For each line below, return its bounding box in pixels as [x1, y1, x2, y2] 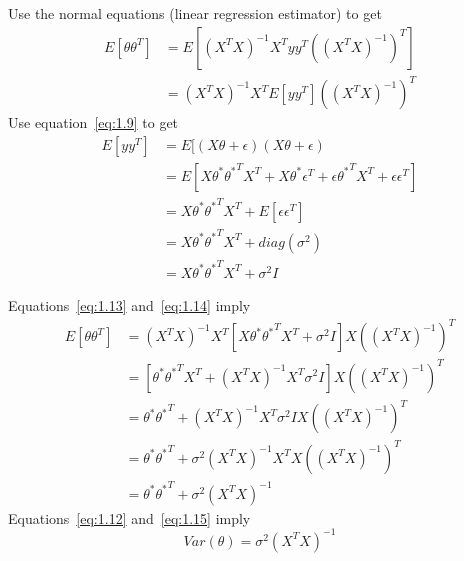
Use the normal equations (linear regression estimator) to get [8, 3, 382, 23]
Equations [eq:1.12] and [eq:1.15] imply [8, 507, 251, 528]
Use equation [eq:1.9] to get [8, 112, 179, 133]
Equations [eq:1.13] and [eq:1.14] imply [8, 294, 251, 315]
